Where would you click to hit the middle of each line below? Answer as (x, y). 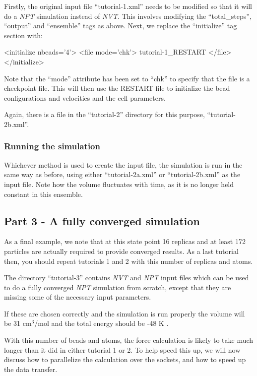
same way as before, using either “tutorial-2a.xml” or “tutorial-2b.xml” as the (122, 174)
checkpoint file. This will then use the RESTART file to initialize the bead (117, 88)
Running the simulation (52, 146)
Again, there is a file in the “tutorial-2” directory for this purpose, (104, 114)
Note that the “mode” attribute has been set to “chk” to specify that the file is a (127, 78)
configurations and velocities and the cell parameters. (85, 97)
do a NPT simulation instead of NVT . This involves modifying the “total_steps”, (128, 16)
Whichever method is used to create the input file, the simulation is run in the (123, 164)
